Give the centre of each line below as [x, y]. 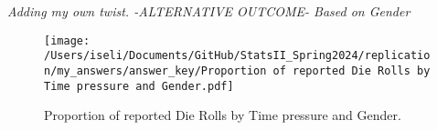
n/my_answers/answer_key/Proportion [155, 70]
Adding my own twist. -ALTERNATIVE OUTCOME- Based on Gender [209, 11]
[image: [67, 40]
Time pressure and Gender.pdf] [139, 86]
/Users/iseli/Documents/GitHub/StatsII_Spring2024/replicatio [237, 56]
